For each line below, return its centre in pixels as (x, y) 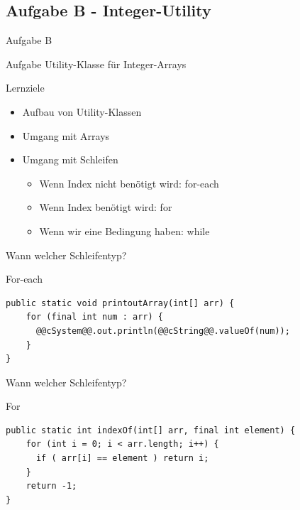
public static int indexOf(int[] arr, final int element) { (151, 430)
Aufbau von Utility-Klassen (82, 111)
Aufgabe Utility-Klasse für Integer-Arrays (96, 64)
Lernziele (25, 88)
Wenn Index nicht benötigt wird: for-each (129, 183)
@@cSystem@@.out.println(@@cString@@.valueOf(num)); (163, 331)
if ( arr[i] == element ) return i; (122, 459)
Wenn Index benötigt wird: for (106, 207)
